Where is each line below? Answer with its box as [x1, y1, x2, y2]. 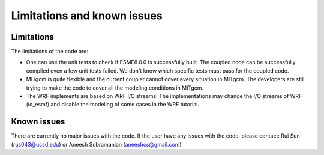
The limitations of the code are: [11, 48, 88, 55]
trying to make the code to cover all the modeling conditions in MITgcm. [26, 84, 204, 91]
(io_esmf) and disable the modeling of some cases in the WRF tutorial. [26, 101, 200, 108]
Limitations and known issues [11, 9, 163, 22]
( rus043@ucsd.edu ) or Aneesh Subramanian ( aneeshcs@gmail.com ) [11, 141, 182, 148]
